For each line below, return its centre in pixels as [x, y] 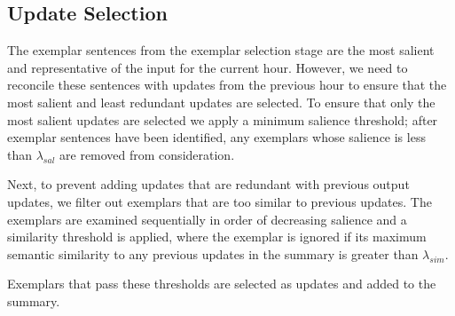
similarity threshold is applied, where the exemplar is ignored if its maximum [217, 237]
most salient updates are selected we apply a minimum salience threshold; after [223, 119]
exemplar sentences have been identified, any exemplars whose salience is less [216, 137]
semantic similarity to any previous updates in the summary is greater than [213, 253]
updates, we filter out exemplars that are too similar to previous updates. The [220, 201]
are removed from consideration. [147, 154]
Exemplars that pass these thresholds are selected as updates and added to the [222, 284]
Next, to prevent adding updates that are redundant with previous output [208, 184]
